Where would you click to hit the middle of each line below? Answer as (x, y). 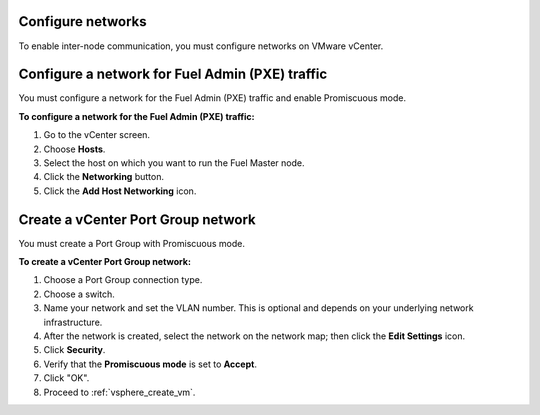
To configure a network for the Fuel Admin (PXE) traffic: (136, 116)
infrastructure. (73, 322)
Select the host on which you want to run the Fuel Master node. (174, 162)
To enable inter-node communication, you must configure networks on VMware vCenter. (201, 46)
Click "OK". (66, 378)
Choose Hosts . (74, 149)
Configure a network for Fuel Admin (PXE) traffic (173, 74)
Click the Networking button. (104, 177)
